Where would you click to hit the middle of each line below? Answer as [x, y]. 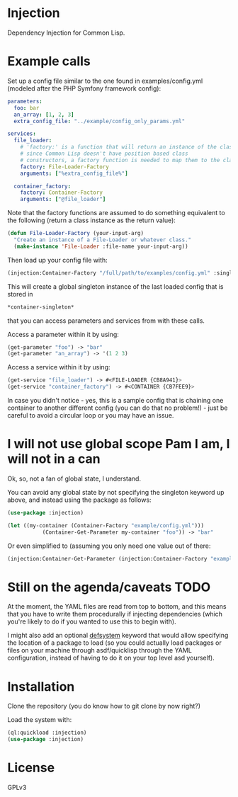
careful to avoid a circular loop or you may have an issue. [91, 415]
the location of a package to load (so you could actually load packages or [114, 643]
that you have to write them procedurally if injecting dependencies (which [115, 614]
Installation [41, 686]
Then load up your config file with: [57, 260]
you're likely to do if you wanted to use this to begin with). [92, 621]
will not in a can [54, 459]
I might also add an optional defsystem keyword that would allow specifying [118, 636]
